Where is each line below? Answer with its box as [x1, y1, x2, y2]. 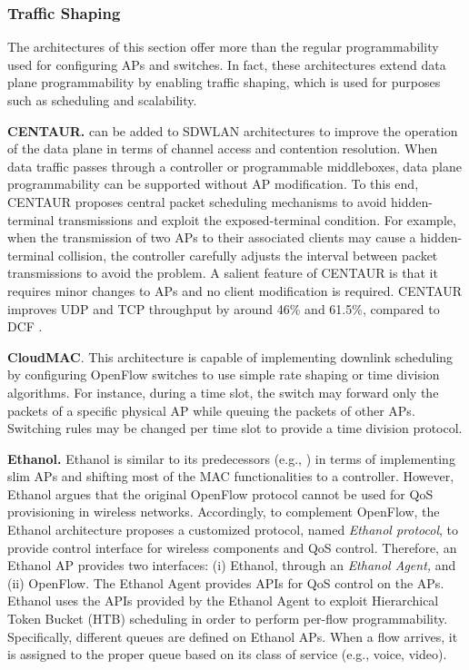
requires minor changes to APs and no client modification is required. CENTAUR [7, 281, 463, 300]
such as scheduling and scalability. [7, 91, 197, 109]
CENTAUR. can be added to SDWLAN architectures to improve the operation [7, 121, 458, 140]
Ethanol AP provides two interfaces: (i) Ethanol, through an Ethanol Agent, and [7, 556, 456, 575]
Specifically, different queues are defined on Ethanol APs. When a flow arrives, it [7, 626, 458, 645]
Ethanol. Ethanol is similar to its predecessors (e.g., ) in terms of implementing [7, 448, 455, 468]
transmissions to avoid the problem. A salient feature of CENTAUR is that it [7, 263, 438, 282]
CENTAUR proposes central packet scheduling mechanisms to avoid [7, 192, 387, 211]
